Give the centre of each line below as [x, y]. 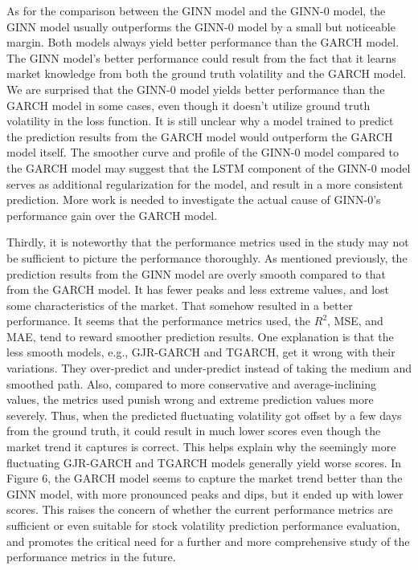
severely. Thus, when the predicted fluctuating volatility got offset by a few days [204, 415]
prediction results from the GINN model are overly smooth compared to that [196, 273]
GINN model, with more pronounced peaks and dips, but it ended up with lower [205, 493]
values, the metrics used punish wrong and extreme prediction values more [190, 399]
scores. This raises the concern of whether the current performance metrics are [200, 509]
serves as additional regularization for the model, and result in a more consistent [205, 183]
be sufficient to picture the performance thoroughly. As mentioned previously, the [207, 257]
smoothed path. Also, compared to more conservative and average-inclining [192, 383]
